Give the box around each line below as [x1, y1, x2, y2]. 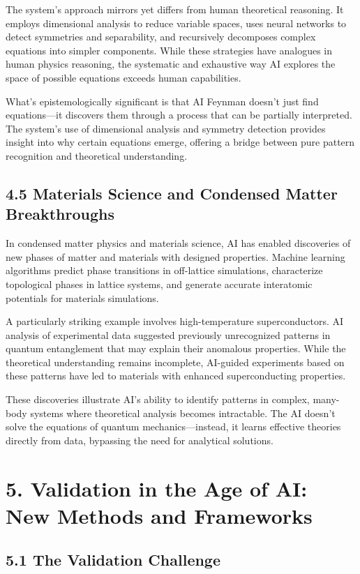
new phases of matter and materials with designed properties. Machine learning [6, 249, 345, 264]
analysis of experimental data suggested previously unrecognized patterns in [6, 327, 331, 342]
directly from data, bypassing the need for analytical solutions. [6, 432, 273, 447]
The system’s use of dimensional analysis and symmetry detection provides [6, 121, 326, 135]
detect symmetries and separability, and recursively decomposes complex [6, 29, 316, 44]
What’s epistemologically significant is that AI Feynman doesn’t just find [6, 93, 319, 108]
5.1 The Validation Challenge [6, 549, 221, 571]
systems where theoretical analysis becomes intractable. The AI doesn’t [30, 405, 336, 420]
